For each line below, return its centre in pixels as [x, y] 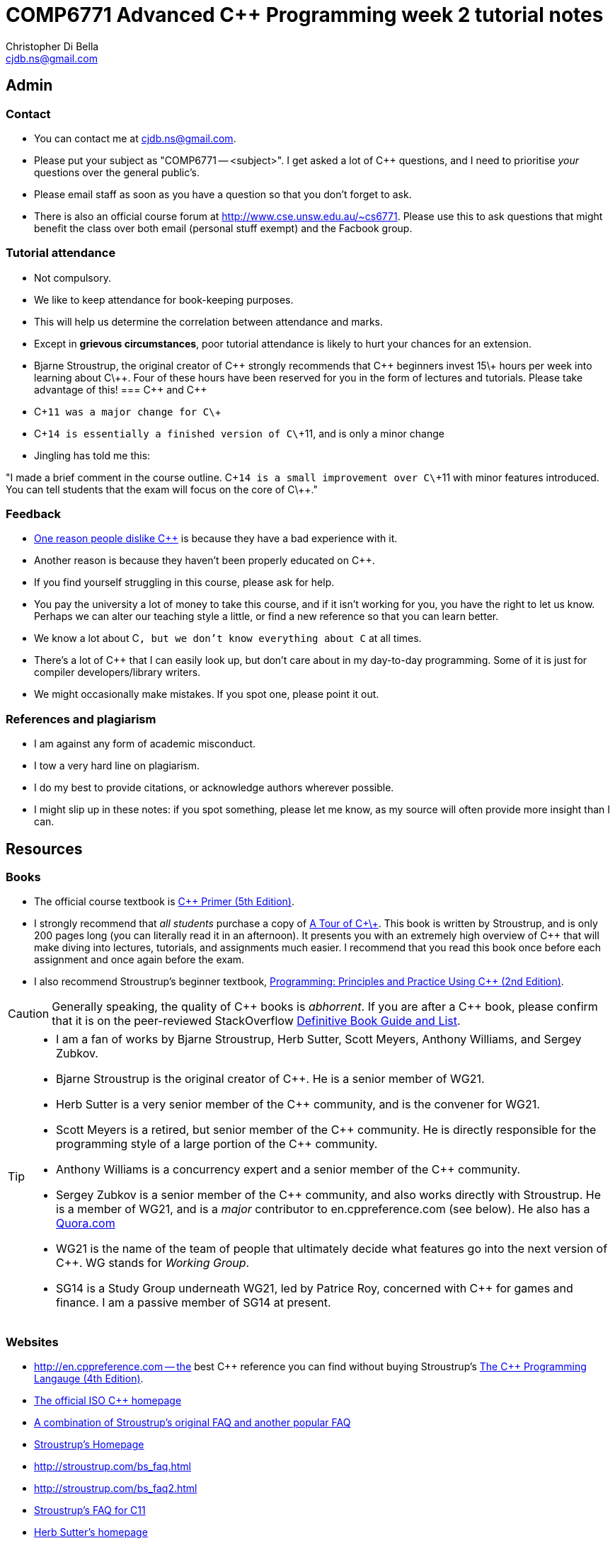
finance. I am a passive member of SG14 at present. [194, 1303]
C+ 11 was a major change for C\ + [128, 411]
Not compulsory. [73, 277]
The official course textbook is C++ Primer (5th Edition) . [164, 902]
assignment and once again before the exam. [139, 960]
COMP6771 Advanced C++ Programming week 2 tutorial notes [305, 15]
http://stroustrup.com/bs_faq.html [113, 1467]
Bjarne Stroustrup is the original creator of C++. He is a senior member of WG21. [270, 1079]
